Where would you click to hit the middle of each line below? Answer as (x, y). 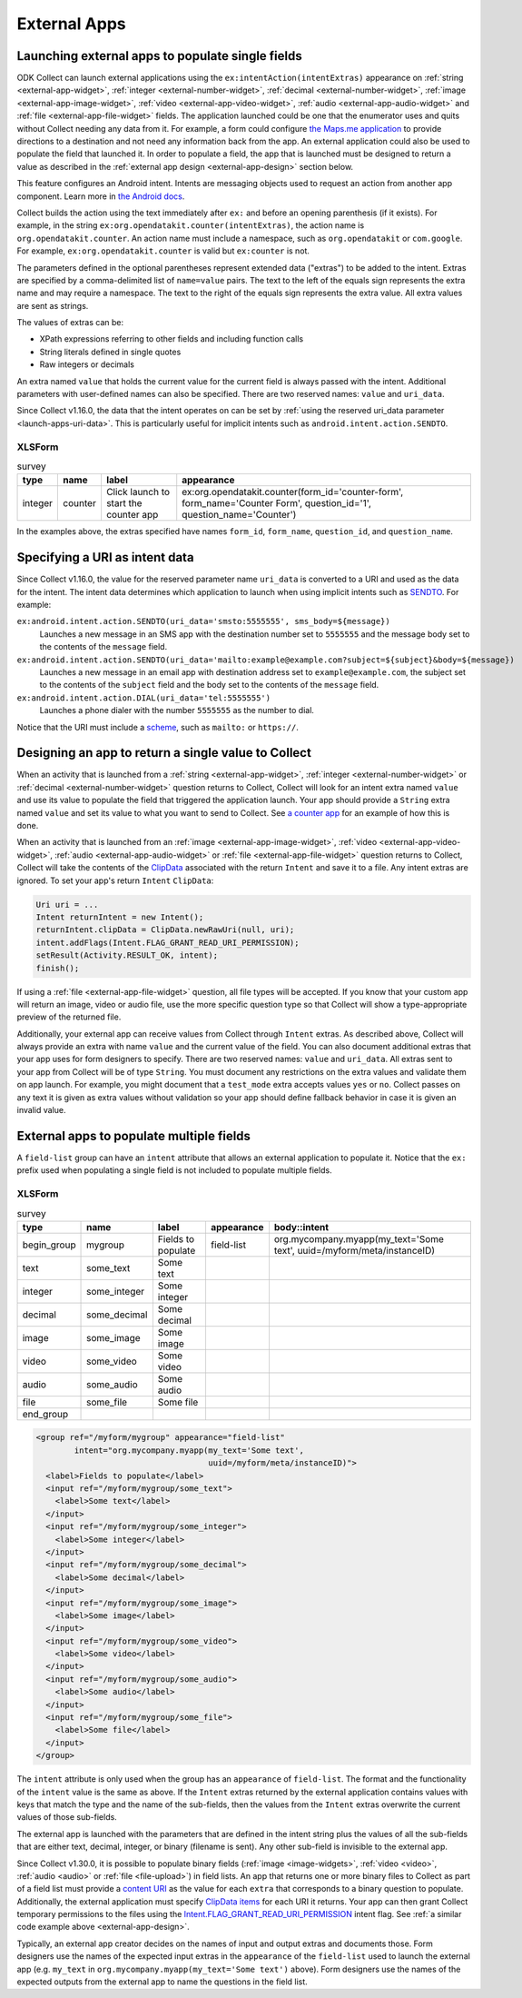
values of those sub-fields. (67, 1817)
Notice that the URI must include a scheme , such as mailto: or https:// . (158, 727)
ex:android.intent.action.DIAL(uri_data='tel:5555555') (144, 698)
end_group (45, 1414)
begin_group (49, 1245)
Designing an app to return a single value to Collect (164, 753)
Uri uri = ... (67, 905)
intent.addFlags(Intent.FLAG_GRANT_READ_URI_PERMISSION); (167, 942)
